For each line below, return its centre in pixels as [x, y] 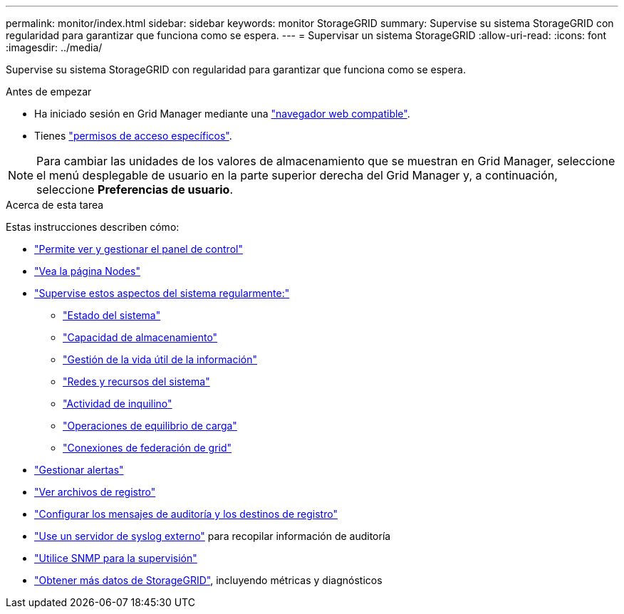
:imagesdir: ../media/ [54, 47]
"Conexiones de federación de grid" [147, 448]
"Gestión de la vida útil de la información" [160, 359]
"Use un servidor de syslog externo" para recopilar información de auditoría [213, 536]
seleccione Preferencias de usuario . [135, 189]
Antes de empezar [49, 92]
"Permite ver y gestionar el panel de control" [139, 249]
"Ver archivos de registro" [95, 492]
